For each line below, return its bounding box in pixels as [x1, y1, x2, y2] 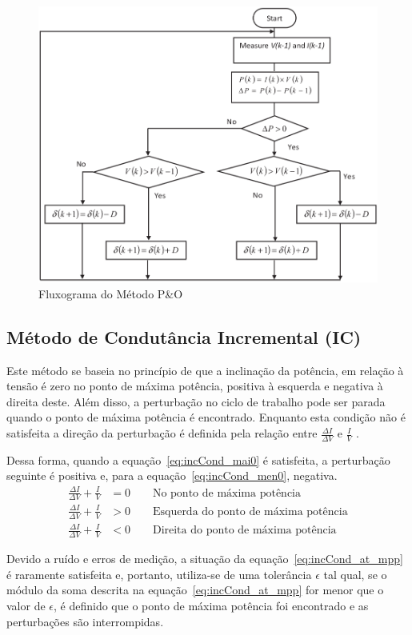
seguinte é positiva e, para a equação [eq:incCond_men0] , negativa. [6, 467, 338, 484]
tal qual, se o [323, 565, 387, 582]
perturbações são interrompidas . [6, 613, 164, 629]
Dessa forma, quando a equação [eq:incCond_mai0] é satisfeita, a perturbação [6, 451, 390, 468]
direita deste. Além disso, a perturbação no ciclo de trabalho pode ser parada [6, 393, 386, 409]
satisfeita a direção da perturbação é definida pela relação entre [6, 425, 318, 441]
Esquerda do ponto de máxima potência [152, 505, 348, 517]
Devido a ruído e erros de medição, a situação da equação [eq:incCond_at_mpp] [6, 550, 403, 567]
